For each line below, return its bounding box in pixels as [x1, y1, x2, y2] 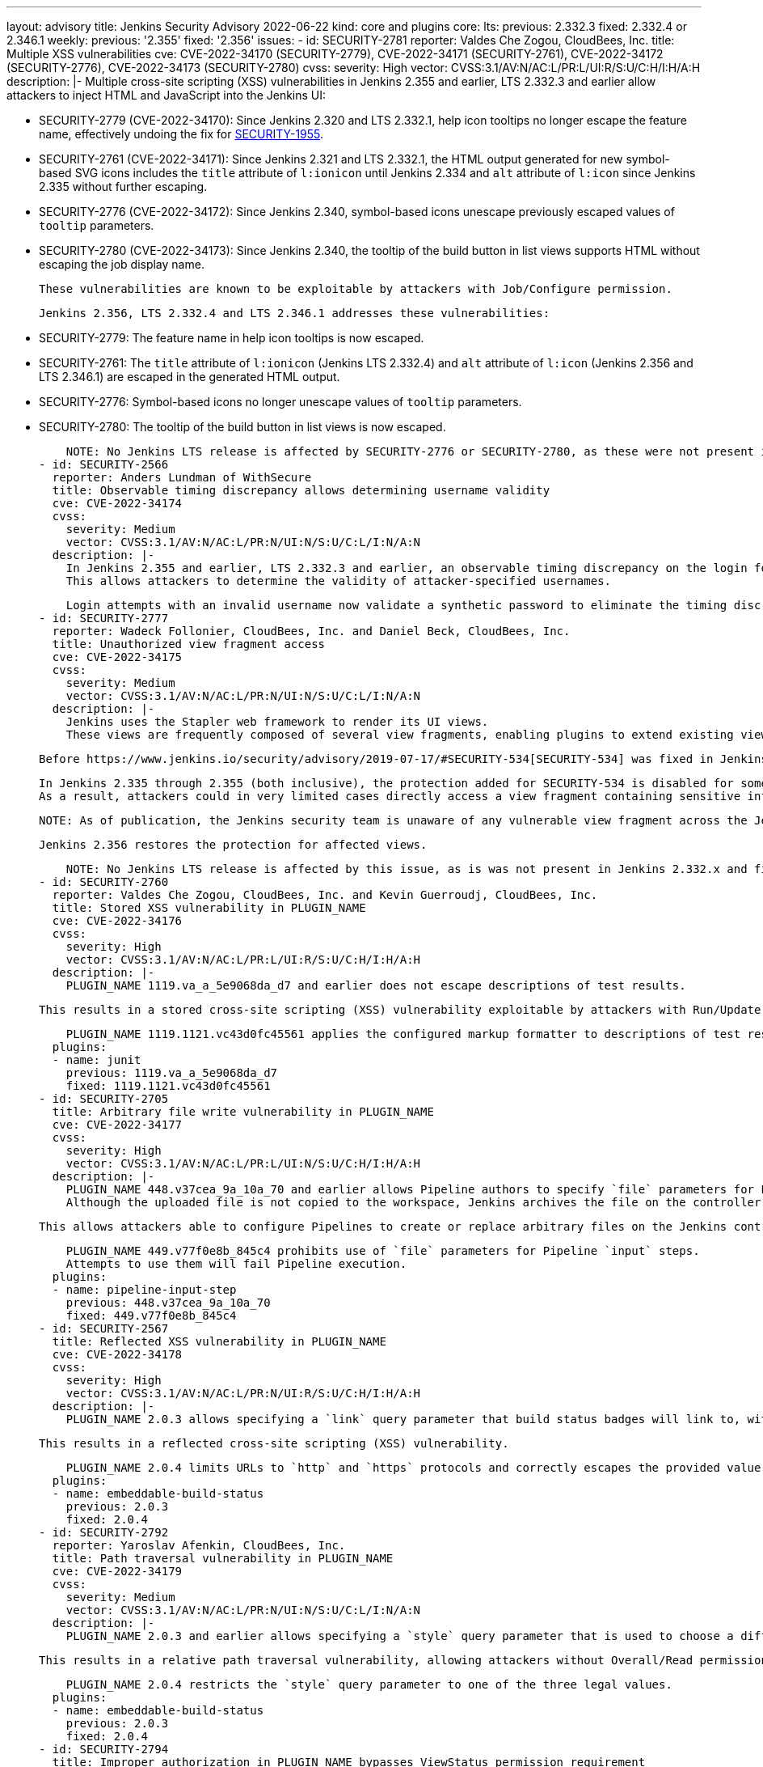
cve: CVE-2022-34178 [52, 1348, 183, 1361]
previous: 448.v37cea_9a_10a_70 [65, 1296, 271, 1309]
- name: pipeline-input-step [52, 1283, 237, 1296]
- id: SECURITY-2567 [39, 1322, 169, 1335]
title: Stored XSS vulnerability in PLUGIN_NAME [52, 901, 366, 914]
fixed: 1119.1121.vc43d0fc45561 [65, 1079, 271, 1092]
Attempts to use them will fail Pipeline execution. [65, 1257, 407, 1270]
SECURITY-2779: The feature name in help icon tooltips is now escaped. [39, 331, 424, 345]
